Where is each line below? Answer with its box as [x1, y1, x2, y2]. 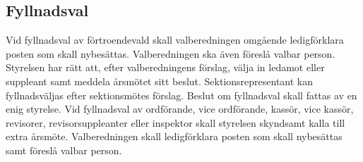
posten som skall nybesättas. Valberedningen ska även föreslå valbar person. [6, 46, 335, 61]
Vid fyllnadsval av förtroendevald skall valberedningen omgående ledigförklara [6, 32, 344, 47]
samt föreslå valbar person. [6, 142, 122, 157]
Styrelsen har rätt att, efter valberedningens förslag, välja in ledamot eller [6, 60, 325, 75]
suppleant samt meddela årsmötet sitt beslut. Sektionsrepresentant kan [6, 73, 314, 88]
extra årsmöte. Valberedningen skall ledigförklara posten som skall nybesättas [6, 129, 343, 144]
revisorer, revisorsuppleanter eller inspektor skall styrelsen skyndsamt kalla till [6, 115, 345, 130]
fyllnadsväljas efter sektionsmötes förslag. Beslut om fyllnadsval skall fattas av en [6, 87, 357, 102]
